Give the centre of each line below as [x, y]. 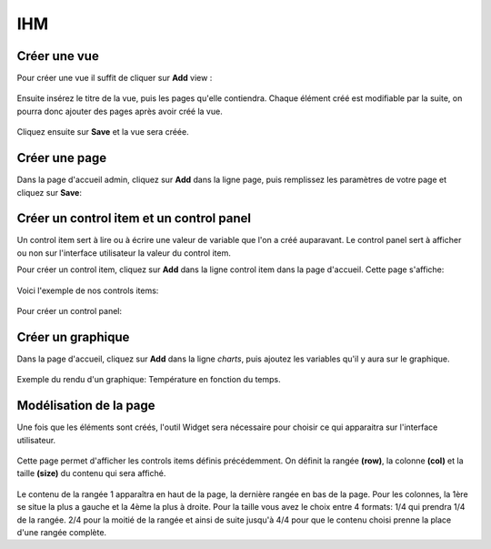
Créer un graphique [73, 337]
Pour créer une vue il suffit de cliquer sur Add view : [115, 78]
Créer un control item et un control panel [134, 219]
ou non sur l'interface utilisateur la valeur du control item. [124, 253]
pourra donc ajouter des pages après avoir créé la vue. [120, 111]
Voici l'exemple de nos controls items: [88, 290]
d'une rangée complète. [62, 532]
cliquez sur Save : [49, 192]
